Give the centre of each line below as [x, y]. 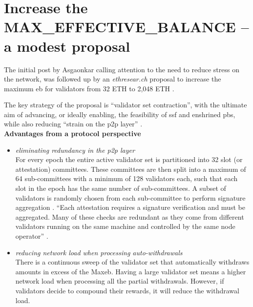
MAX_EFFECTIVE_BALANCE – [126, 27]
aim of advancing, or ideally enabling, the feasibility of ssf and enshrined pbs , [120, 114]
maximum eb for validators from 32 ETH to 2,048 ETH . [89, 88]
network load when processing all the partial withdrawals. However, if [120, 281]
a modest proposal [67, 46]
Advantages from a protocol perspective [73, 133]
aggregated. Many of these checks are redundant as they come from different [130, 216]
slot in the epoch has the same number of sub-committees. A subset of [121, 188]
